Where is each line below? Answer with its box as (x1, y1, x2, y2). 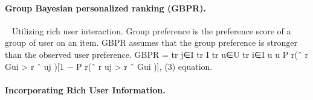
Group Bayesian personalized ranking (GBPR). (5, 1, 207, 14)
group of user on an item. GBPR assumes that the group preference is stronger (5, 36, 298, 49)
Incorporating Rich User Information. (5, 83, 166, 96)
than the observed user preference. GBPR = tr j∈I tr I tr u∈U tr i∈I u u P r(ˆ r (5, 48, 308, 60)
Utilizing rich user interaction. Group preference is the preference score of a (11, 24, 291, 37)
